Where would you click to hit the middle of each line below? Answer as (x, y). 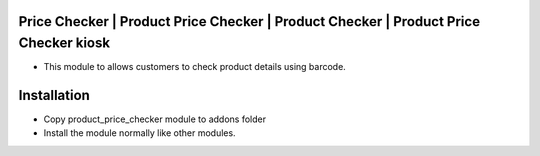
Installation (54, 95)
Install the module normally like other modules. (139, 133)
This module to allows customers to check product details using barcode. (195, 67)
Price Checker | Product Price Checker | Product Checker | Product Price (249, 21)
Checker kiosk (64, 43)
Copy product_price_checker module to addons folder (155, 119)
